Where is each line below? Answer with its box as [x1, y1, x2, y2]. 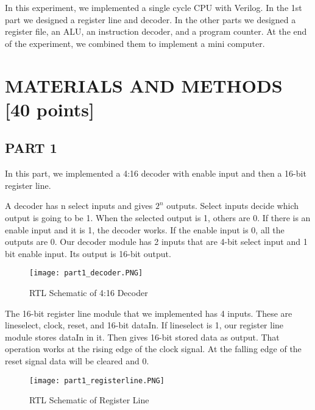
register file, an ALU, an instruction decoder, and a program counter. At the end [5, 25, 307, 38]
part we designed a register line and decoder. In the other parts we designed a [5, 13, 296, 26]
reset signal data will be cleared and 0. [5, 354, 149, 367]
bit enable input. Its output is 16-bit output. [5, 247, 171, 260]
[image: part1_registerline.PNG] [29, 376, 165, 385]
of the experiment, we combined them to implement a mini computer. [5, 37, 265, 49]
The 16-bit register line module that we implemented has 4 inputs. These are [5, 306, 292, 319]
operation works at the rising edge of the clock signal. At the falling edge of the [5, 342, 302, 355]
